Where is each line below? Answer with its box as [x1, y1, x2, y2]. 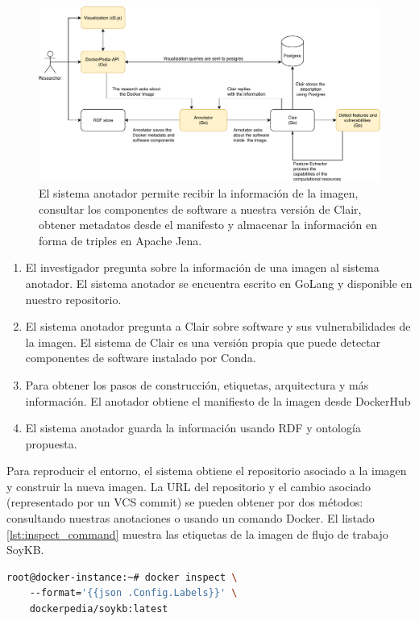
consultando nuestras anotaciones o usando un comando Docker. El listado [6, 510, 375, 527]
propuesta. [25, 435, 77, 452]
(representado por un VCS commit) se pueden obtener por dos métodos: [6, 494, 363, 511]
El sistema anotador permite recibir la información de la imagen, [39, 184, 359, 201]
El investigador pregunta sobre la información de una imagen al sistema [25, 259, 380, 276]
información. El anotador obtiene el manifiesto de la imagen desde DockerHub [25, 392, 411, 409]
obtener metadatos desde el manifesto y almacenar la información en [39, 216, 377, 233]
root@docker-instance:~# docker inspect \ [6, 571, 238, 583]
